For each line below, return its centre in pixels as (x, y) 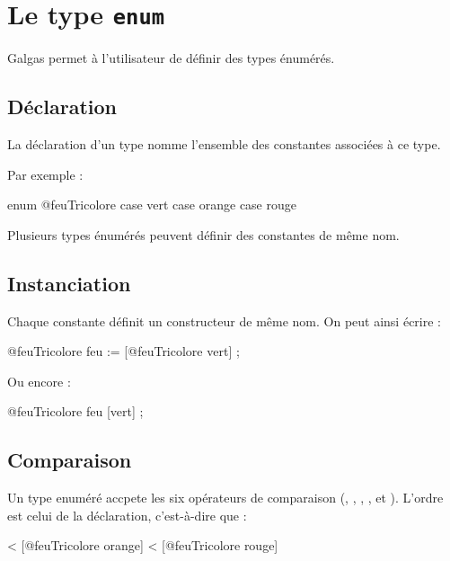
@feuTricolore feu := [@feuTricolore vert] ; (124, 351)
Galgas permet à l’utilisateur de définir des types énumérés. (171, 58)
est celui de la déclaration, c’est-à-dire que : (127, 515)
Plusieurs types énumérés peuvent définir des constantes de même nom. (203, 234)
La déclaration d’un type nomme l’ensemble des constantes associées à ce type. (224, 144)
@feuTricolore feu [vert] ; (75, 411)
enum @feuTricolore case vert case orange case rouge (152, 205)
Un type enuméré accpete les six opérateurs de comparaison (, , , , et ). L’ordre (225, 498)
